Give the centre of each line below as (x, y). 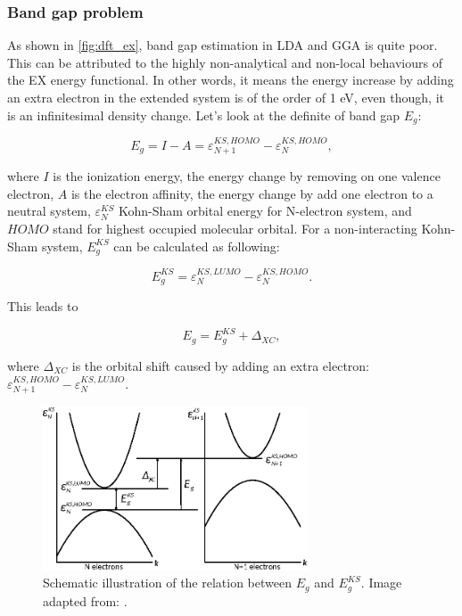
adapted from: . (85, 600)
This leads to (43, 306)
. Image (381, 583)
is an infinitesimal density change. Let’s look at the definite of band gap (203, 115)
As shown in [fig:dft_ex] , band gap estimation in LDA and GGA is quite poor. (223, 45)
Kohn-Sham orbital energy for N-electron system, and (265, 211)
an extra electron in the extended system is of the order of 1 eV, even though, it (226, 97)
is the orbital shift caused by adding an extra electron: (220, 365)
